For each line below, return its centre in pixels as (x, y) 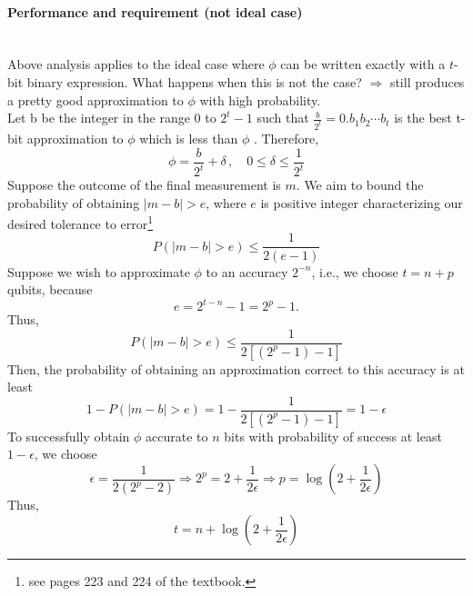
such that (283, 118)
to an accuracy (247, 271)
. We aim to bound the (360, 185)
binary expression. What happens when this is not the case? (194, 81)
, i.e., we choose (355, 271)
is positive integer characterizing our (362, 202)
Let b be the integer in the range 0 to (112, 118)
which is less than (189, 139)
